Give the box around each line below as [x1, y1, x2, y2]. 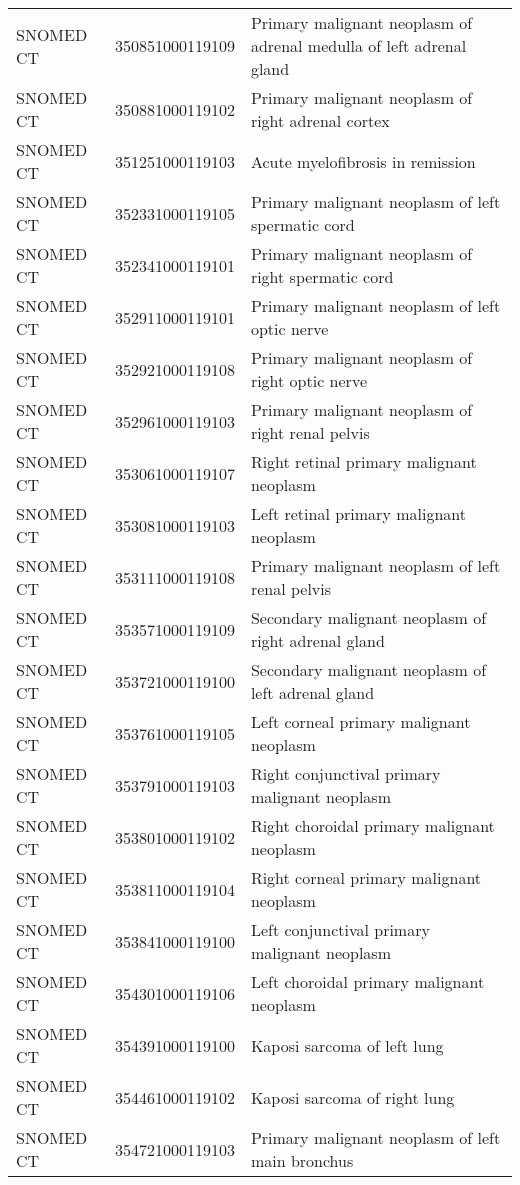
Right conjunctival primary [250, 762, 441, 785]
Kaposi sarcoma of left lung [250, 1033, 444, 1057]
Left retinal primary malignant [250, 502, 466, 525]
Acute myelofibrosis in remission [250, 149, 476, 173]
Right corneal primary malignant [250, 866, 482, 889]
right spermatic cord [250, 265, 394, 288]
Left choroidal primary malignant [250, 970, 485, 993]
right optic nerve [250, 369, 367, 392]
